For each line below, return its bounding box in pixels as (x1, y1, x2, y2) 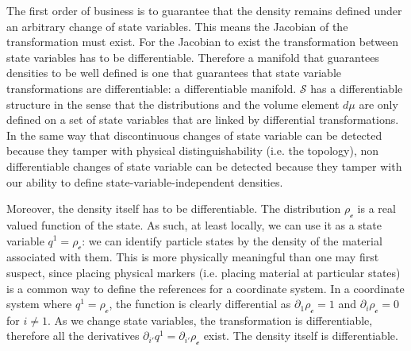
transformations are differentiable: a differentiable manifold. (6, 79, 297, 96)
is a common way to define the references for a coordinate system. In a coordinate (6, 280, 405, 296)
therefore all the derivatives (6, 327, 140, 344)
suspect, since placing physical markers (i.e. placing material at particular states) (6, 264, 401, 280)
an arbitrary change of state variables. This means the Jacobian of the (6, 17, 348, 34)
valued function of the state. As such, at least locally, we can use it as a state (6, 216, 382, 233)
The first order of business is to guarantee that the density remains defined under (6, 2, 402, 18)
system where (6, 295, 72, 312)
